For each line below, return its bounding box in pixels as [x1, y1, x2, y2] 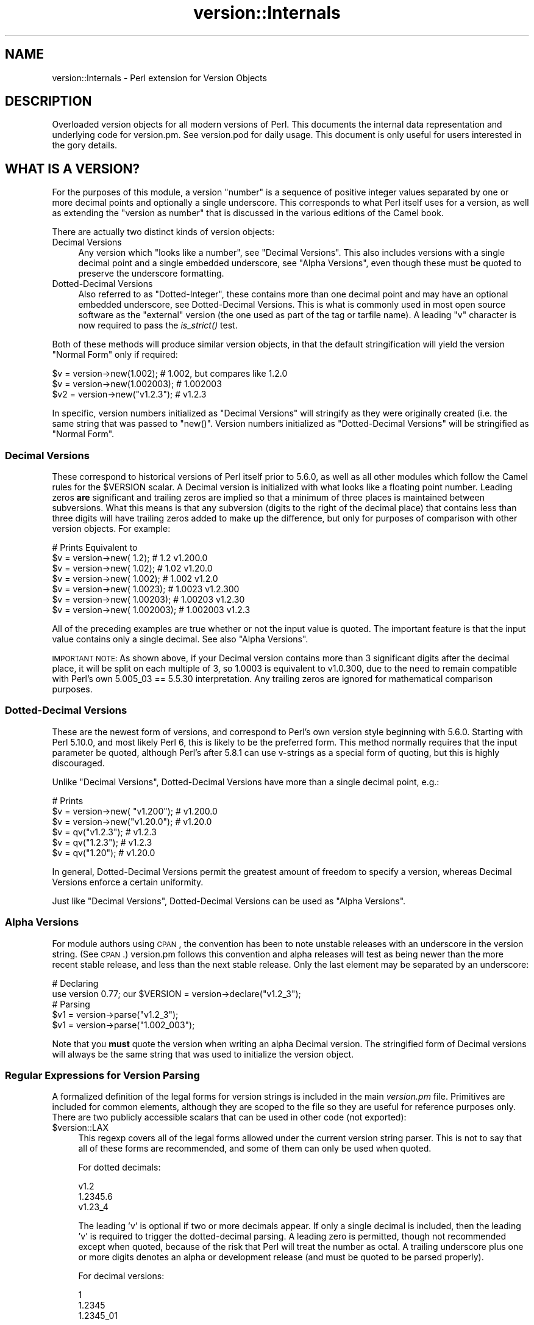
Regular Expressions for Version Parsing [5, 1069, 200, 1081]
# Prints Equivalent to [52, 542, 138, 553]
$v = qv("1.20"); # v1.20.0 [52, 847, 155, 858]
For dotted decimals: [78, 1162, 161, 1173]
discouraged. [52, 757, 105, 768]
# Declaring [52, 978, 99, 989]
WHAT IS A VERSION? [5, 161, 140, 176]
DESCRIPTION [5, 93, 92, 109]
